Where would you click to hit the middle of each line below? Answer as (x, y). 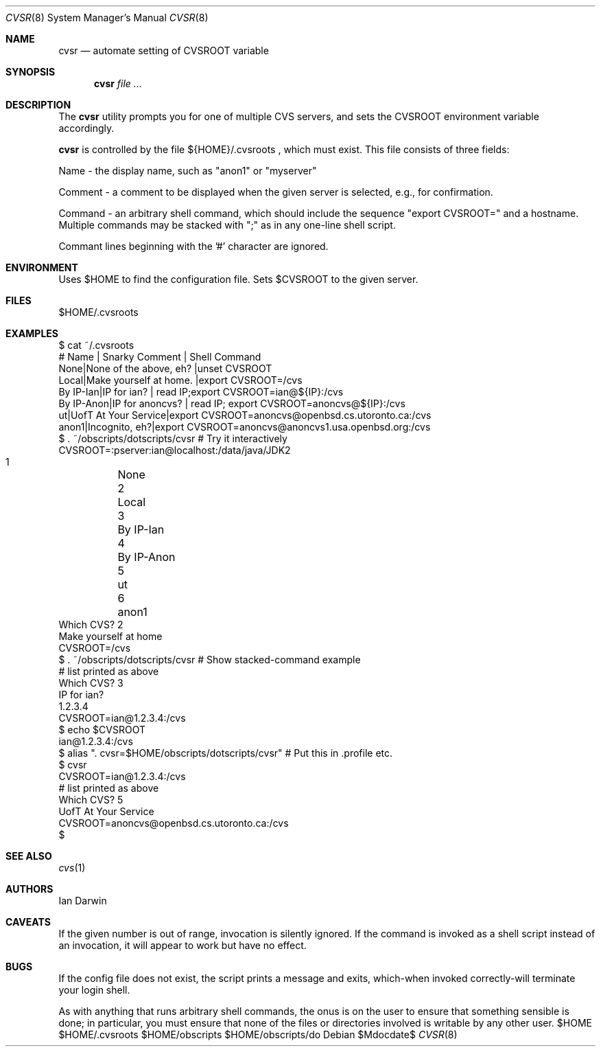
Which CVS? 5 (91, 800)
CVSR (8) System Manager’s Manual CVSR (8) (107, 18)
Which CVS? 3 (91, 683)
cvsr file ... (118, 83)
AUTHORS (30, 889)
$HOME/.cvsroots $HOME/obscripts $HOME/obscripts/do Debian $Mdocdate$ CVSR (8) (258, 1034)
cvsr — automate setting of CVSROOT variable (164, 50)
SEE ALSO (29, 856)
